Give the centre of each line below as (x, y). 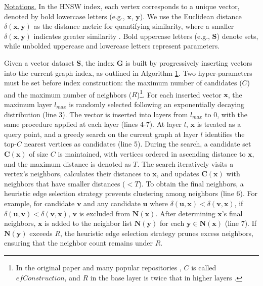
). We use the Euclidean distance (191, 16)
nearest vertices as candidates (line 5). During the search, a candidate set (138, 144)
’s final (232, 213)
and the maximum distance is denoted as (68, 163)
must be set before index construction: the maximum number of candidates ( (123, 83)
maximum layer (28, 104)
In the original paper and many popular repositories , (99, 267)
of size (39, 153)
